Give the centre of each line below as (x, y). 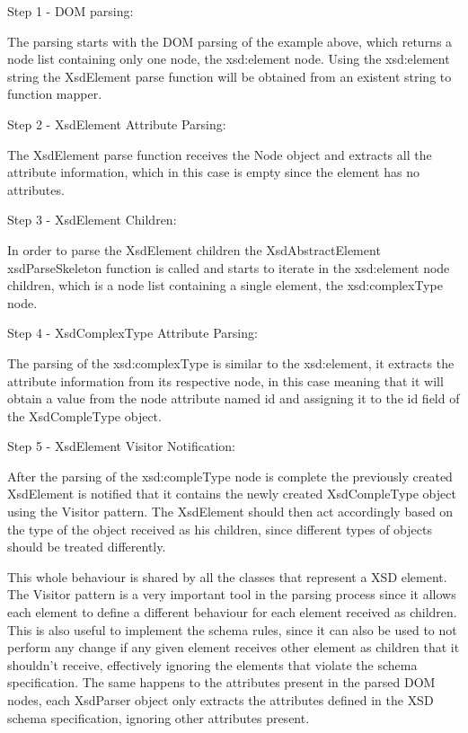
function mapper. (55, 94)
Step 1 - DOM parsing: (71, 11)
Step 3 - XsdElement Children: (92, 220)
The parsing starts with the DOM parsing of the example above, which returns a (230, 41)
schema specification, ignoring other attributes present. (159, 717)
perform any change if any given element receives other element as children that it (234, 647)
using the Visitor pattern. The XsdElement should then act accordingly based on (230, 512)
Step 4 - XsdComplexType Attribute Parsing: (132, 333)
